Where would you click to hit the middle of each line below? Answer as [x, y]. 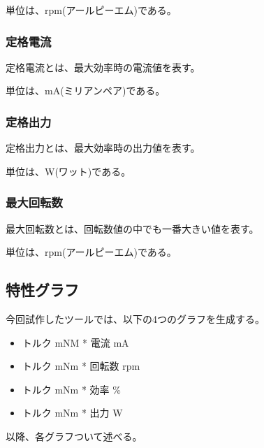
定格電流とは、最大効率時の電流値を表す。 [103, 67]
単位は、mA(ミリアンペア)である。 [86, 91]
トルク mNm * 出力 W [72, 413]
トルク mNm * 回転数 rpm [81, 366]
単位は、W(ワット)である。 [68, 171]
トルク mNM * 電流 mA [75, 342]
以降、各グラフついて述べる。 [74, 436]
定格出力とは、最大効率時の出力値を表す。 [103, 148]
